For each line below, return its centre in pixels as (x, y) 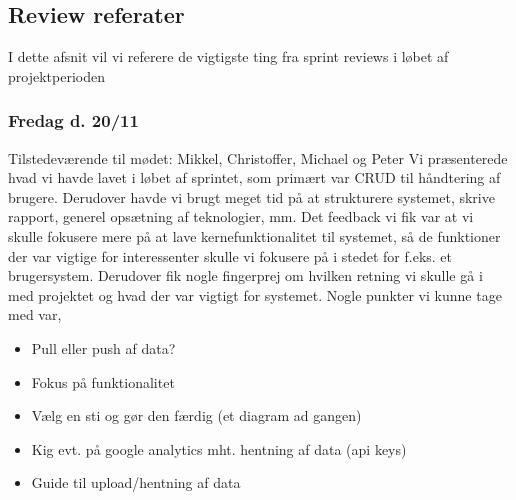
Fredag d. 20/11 (73, 120)
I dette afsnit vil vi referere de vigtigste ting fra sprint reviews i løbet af (228, 56)
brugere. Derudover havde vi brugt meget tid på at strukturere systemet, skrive (251, 196)
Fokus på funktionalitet (103, 381)
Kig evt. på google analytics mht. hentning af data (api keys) (219, 448)
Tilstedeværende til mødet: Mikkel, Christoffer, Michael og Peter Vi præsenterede (258, 157)
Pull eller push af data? (103, 347)
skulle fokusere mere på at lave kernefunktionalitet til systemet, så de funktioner (254, 235)
